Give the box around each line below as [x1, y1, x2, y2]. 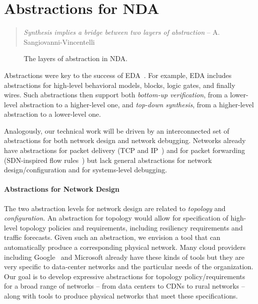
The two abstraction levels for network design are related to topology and [4, 203, 226, 213]
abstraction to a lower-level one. [4, 109, 101, 119]
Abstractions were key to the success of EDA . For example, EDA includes [4, 70, 232, 80]
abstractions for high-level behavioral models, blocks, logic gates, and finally [4, 79, 236, 90]
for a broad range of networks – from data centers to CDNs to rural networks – [4, 281, 245, 291]
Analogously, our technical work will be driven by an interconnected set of [4, 125, 230, 136]
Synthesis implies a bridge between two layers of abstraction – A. [23, 27, 220, 37]
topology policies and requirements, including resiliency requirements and [19, 222, 243, 232]
